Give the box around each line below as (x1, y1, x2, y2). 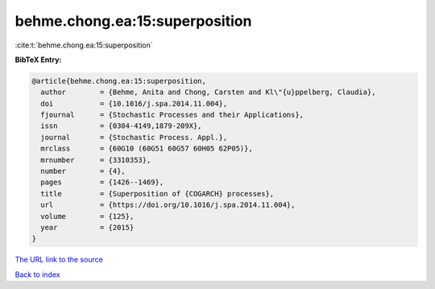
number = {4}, (40, 167, 126, 176)
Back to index (14, 270, 60, 279)
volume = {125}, (40, 212, 135, 221)
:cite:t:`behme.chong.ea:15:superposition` (14, 40, 153, 50)
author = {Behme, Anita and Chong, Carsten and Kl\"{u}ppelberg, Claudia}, (40, 88, 376, 97)
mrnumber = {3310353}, (40, 155, 151, 164)
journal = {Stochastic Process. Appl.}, (40, 133, 228, 142)
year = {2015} (40, 223, 135, 232)
